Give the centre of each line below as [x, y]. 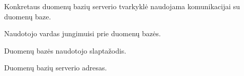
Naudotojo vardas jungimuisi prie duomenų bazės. [83, 33]
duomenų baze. [28, 16]
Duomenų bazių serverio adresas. [56, 68]
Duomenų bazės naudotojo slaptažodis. [65, 50]
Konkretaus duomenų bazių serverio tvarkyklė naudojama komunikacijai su [122, 6]
